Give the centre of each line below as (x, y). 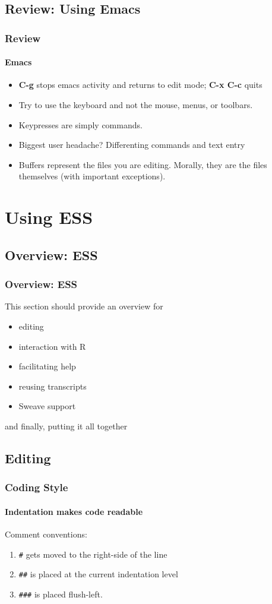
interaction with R (52, 346)
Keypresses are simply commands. (80, 124)
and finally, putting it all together (66, 426)
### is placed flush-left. (61, 594)
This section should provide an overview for (84, 306)
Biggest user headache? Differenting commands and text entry (132, 145)
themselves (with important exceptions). (92, 176)
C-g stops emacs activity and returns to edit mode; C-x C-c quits (140, 85)
